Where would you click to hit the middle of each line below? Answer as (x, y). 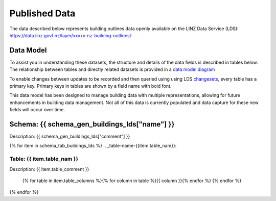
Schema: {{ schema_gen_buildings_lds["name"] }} (92, 124)
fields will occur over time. (37, 110)
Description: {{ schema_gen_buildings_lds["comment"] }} (70, 136)
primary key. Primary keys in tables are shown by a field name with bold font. (90, 86)
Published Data (42, 13)
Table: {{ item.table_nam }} (44, 159)
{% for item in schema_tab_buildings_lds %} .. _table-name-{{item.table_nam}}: (93, 146)
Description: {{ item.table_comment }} (49, 169)
